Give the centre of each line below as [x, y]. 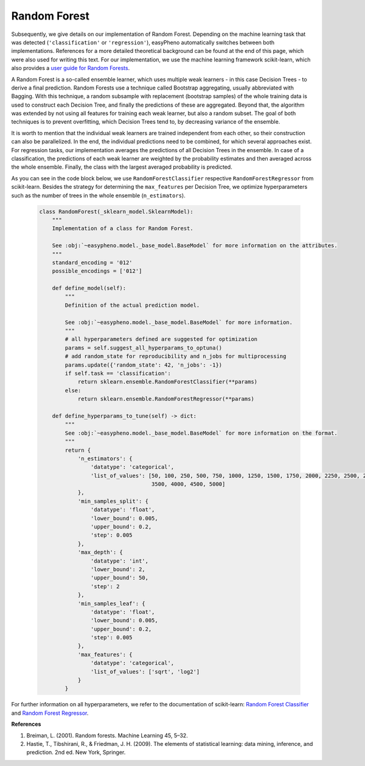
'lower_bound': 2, [118, 569]
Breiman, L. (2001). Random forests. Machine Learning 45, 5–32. [107, 735]
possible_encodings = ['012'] [97, 271]
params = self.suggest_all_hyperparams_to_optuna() [144, 348]
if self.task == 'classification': [118, 373]
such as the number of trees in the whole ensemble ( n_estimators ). [98, 195]
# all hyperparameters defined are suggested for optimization [161, 339]
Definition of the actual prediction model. [132, 305]
